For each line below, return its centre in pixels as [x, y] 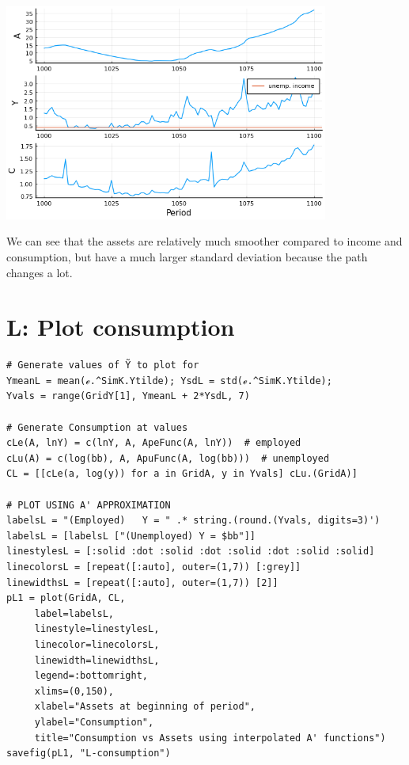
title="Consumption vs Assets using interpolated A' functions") [210, 738]
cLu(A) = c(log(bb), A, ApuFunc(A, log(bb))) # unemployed [168, 458]
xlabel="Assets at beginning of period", [145, 707]
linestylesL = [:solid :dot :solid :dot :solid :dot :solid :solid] [191, 552]
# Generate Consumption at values [97, 427]
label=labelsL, [74, 613]
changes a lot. [40, 272]
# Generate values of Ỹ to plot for [103, 365]
